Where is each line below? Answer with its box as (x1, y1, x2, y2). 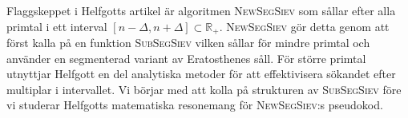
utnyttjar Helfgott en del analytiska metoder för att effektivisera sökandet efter (6, 65, 396, 82)
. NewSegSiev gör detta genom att (219, 18, 390, 34)
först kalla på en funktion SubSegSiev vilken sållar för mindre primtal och (6, 34, 370, 51)
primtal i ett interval (6, 18, 107, 34)
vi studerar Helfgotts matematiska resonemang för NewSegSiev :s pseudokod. (6, 96, 383, 113)
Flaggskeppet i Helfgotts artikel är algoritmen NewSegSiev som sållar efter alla (6, 2, 396, 18)
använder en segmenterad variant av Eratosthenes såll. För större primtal (6, 49, 366, 66)
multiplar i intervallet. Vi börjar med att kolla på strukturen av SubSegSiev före (6, 81, 402, 97)
